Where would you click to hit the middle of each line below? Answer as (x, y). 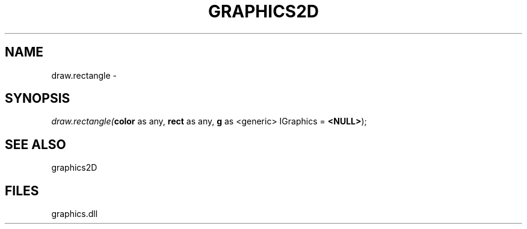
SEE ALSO (35, 144)
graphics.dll (75, 214)
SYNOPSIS (38, 99)
